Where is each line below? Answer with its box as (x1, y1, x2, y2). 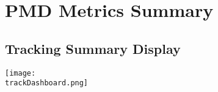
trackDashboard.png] (5, 79, 89, 88)
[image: (5, 68, 36, 77)
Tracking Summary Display (5, 39, 181, 57)
